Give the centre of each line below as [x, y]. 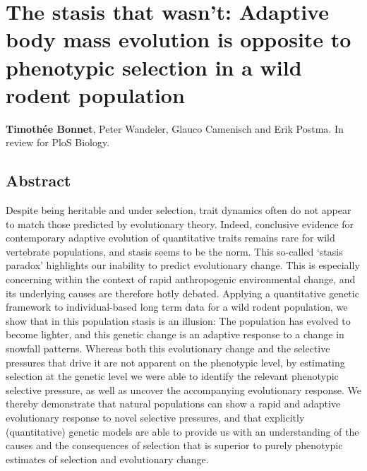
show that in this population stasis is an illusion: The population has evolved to [178, 320]
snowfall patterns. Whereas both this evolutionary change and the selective [168, 348]
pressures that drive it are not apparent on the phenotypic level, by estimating [175, 362]
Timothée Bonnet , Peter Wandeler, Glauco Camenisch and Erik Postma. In [175, 128]
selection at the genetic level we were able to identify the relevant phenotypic [172, 376]
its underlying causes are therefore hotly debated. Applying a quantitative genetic [182, 293]
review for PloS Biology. [58, 142]
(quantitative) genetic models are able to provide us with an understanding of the [182, 431]
